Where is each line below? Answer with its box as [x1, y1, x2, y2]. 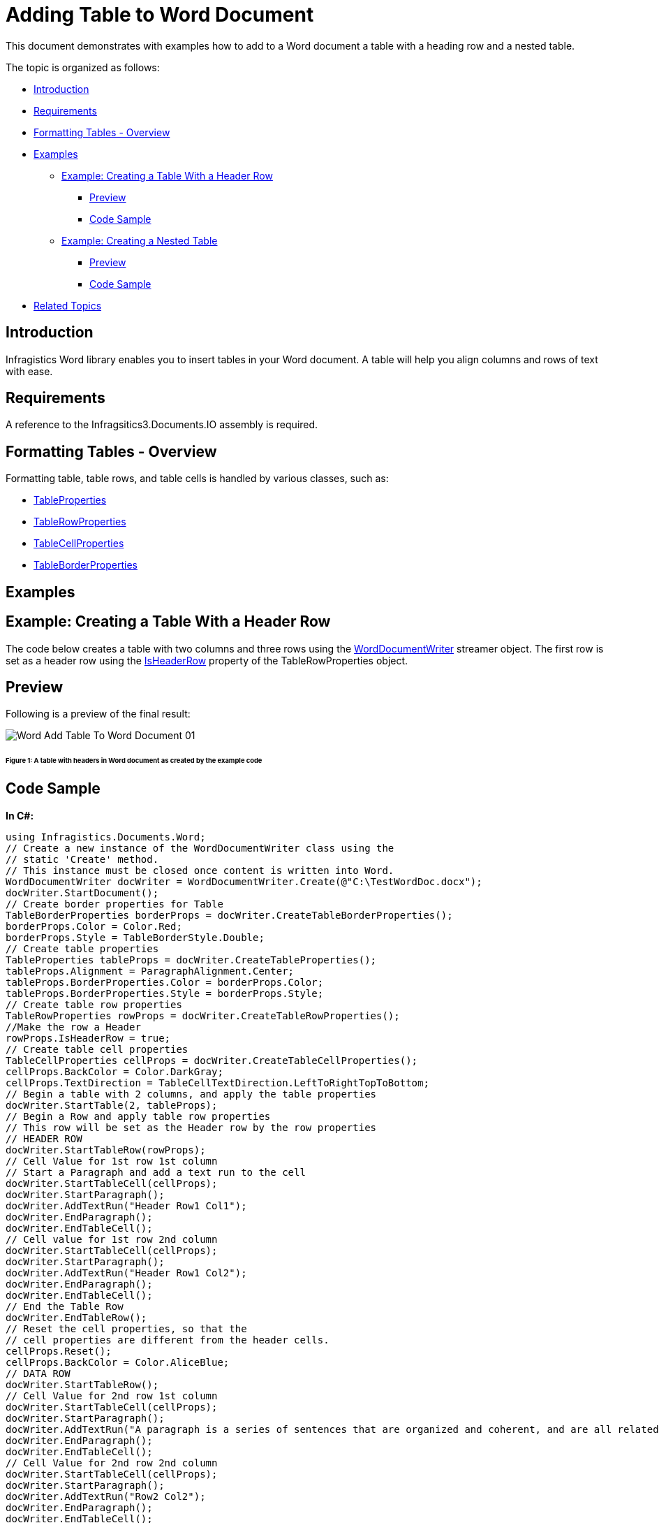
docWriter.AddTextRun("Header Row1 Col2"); [6, 1267, 247, 1278]
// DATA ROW [6, 1367, 71, 1379]
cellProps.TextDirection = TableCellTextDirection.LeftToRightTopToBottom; [6, 1077, 429, 1088]
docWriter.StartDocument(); [6, 887, 159, 898]
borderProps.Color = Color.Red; [6, 920, 182, 932]
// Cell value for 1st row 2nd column [6, 1233, 218, 1245]
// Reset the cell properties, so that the [6, 1322, 247, 1334]
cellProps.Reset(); [6, 1345, 112, 1357]
